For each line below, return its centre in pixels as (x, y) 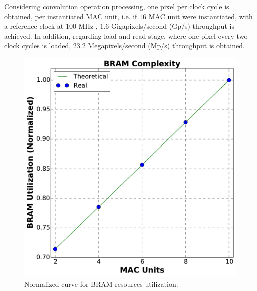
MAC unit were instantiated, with (201, 16)
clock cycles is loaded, (38, 45)
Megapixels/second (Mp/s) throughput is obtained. (166, 45)
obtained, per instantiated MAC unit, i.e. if (71, 16)
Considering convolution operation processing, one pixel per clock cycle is (117, 6)
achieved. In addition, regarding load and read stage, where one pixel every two (126, 35)
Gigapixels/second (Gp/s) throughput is (173, 26)
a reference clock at (34, 26)
